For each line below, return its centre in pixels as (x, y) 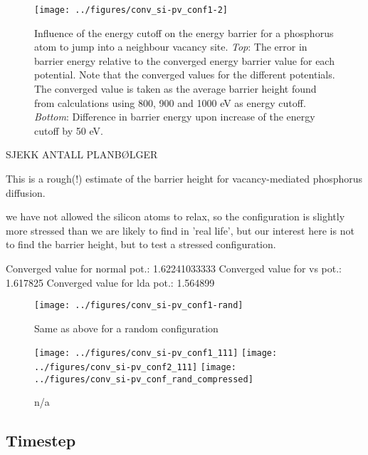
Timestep (41, 440)
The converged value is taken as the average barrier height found (175, 89)
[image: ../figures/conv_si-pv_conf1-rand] (139, 306)
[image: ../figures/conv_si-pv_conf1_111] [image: (156, 353)
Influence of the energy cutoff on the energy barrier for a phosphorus (184, 32)
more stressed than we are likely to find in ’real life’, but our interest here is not (180, 230)
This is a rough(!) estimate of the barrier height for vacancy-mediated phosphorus (184, 178)
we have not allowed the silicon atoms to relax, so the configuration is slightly (175, 216)
